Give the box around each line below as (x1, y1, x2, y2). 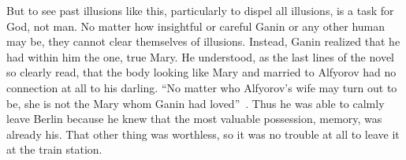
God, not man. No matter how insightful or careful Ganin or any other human (6, 17, 386, 34)
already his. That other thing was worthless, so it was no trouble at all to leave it (6, 125, 400, 142)
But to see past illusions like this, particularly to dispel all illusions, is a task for (6, 2, 394, 18)
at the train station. (6, 141, 102, 158)
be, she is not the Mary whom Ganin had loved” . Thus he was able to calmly (6, 95, 385, 111)
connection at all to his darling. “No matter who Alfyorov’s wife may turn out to (6, 79, 397, 95)
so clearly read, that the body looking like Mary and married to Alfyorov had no (6, 64, 397, 80)
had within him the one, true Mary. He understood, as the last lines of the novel (6, 48, 395, 65)
